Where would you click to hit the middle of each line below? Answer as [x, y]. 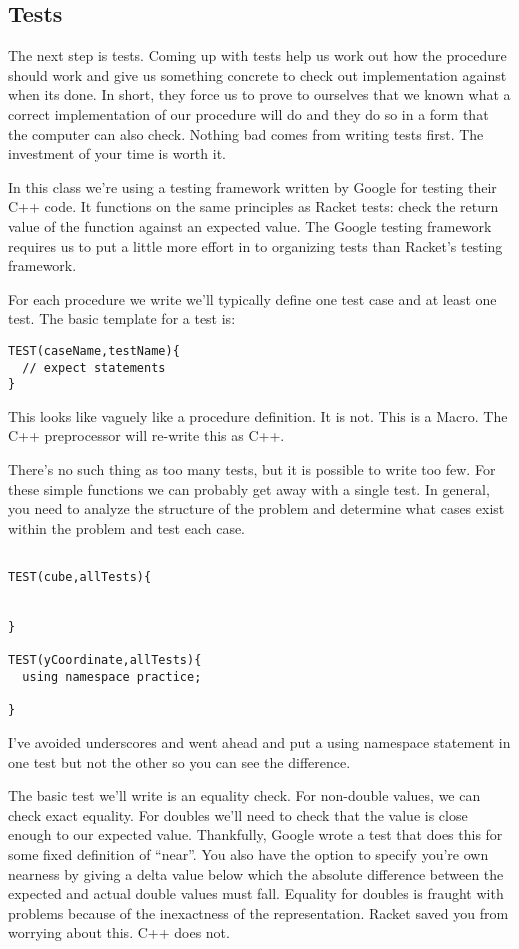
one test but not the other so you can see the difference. [179, 761]
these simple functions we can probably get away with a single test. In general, [249, 488]
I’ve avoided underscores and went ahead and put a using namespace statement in [259, 742]
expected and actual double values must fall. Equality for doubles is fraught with [256, 893]
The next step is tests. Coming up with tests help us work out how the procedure [257, 55]
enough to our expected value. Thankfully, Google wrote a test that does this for [255, 834]
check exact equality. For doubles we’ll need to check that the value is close [238, 814]
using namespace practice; [112, 677]
